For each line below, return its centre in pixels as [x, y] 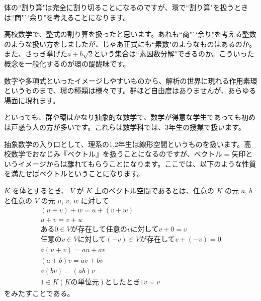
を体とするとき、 [40, 190]
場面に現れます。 [32, 100]
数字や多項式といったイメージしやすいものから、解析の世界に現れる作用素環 [131, 80]
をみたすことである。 [39, 293]
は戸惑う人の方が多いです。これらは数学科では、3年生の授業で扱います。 [125, 127]
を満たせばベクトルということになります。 [74, 173]
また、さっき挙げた [36, 54]
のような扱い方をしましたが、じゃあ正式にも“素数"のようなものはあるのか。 [130, 44]
